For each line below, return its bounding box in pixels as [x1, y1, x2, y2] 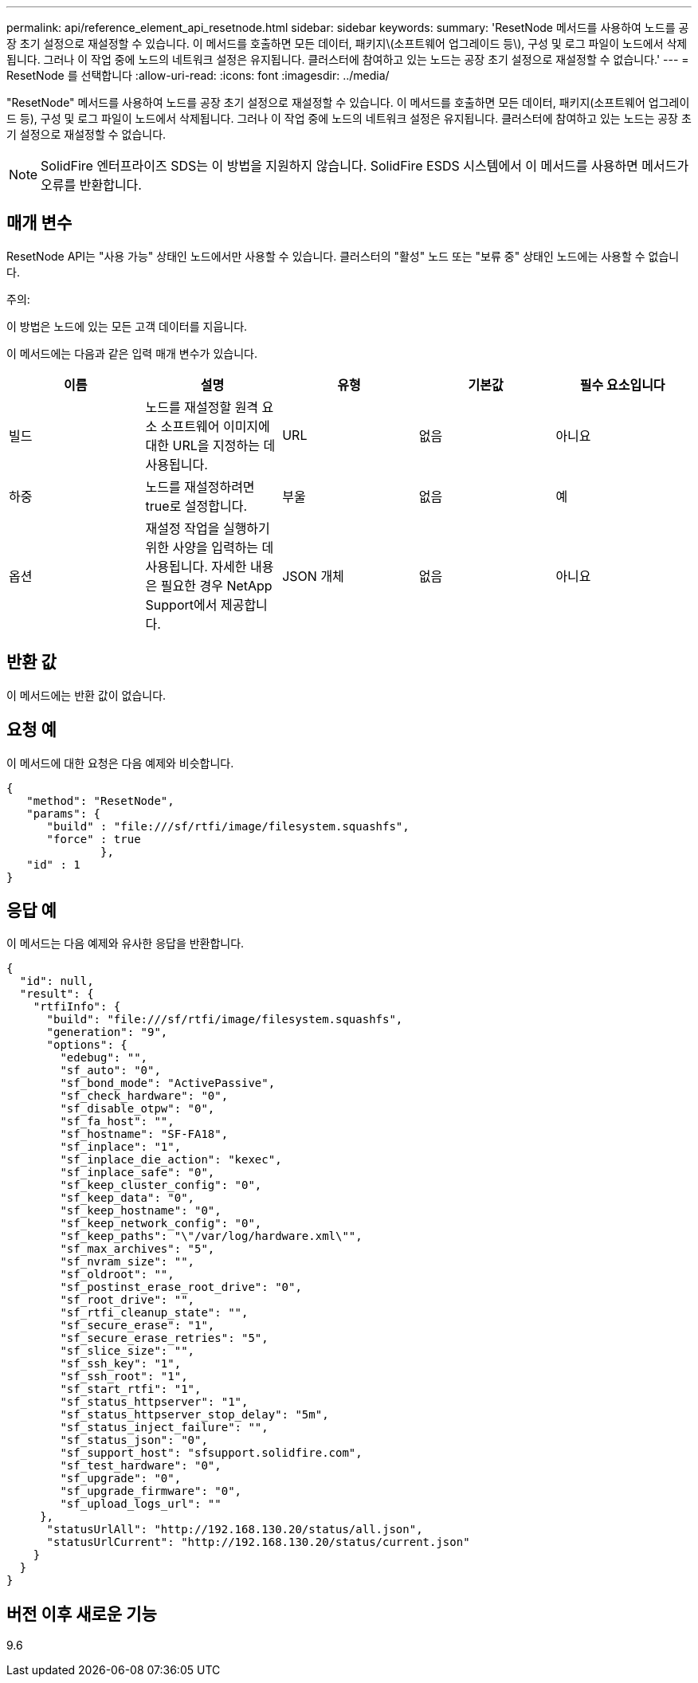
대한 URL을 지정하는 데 [145, 437, 276, 453]
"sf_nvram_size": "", [60, 1255, 195, 1269]
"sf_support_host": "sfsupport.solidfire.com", [60, 1446, 363, 1460]
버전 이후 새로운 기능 [6, 1603, 157, 1624]
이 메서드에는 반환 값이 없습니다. [6, 688, 167, 702]
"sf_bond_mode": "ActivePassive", [60, 1077, 276, 1090]
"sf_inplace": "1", [60, 1140, 182, 1154]
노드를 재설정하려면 [145, 478, 255, 495]
